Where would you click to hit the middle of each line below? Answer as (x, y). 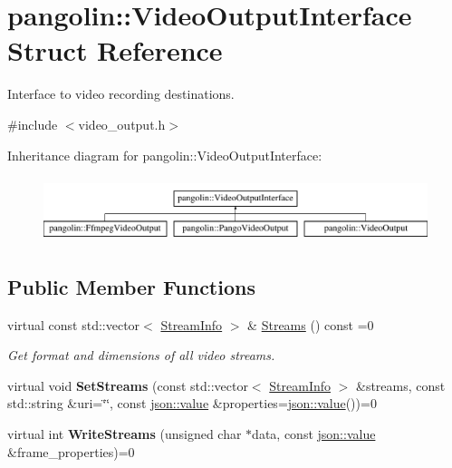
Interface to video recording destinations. (121, 94)
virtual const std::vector (74, 324)
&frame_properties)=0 (71, 451)
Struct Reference (115, 50)
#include (33, 124)
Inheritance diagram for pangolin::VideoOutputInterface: (165, 155)
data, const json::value (314, 433)
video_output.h (122, 124)
